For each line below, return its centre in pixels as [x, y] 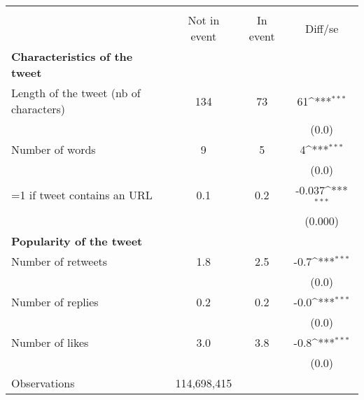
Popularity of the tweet [77, 241]
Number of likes [50, 342]
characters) [38, 109]
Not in [204, 20]
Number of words [54, 149]
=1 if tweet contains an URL [82, 195]
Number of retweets [59, 261]
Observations [43, 383]
